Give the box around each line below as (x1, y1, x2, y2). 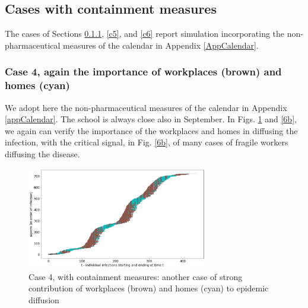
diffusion (28, 293, 59, 306)
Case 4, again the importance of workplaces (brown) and (5, 64, 282, 79)
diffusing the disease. (5, 147, 80, 160)
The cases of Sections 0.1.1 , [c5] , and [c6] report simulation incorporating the (5, 27, 285, 40)
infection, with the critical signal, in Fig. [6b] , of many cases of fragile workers (5, 136, 288, 148)
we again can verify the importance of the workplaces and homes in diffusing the (5, 124, 298, 136)
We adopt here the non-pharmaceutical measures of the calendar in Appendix (5, 101, 287, 113)
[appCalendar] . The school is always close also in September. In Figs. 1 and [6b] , (5, 113, 297, 125)
